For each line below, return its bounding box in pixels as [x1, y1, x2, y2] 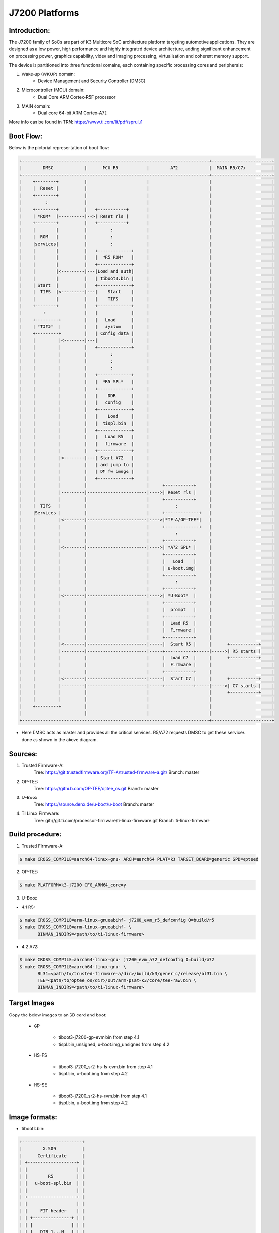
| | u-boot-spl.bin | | [19, 1180, 85, 1186]
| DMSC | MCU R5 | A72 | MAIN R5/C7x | [19, 165, 275, 171]
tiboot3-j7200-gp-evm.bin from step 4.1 [58, 1034, 139, 1040]
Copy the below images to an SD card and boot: [9, 1012, 106, 1018]
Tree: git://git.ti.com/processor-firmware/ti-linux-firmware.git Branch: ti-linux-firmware [34, 817, 210, 823]
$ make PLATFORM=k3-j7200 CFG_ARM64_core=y [19, 882, 127, 888]
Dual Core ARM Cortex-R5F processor [38, 94, 116, 100]
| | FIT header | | [19, 1208, 85, 1213]
